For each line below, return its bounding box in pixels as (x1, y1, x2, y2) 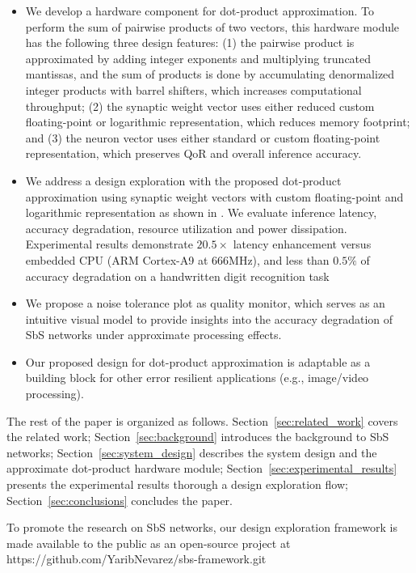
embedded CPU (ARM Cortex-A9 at (25, 251, 208, 268)
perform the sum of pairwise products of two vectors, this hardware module (25, 18, 400, 35)
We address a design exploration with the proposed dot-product (25, 172, 342, 189)
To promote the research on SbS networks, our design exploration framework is (6, 519, 398, 536)
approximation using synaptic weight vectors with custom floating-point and (25, 188, 404, 205)
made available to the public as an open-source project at (6, 534, 291, 551)
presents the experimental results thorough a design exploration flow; (6, 476, 348, 493)
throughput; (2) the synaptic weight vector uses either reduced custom (25, 97, 375, 114)
